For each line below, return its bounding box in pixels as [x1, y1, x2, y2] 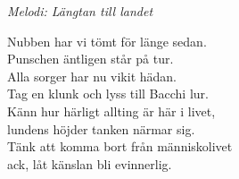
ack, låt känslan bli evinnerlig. [7, 154, 172, 173]
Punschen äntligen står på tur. [7, 49, 174, 68]
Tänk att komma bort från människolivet [7, 137, 233, 156]
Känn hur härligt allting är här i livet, [7, 101, 216, 120]
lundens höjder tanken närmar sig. [7, 119, 195, 138]
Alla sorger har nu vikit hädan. [7, 66, 177, 85]
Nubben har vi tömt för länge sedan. [7, 31, 207, 50]
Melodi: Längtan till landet [7, 2, 153, 20]
